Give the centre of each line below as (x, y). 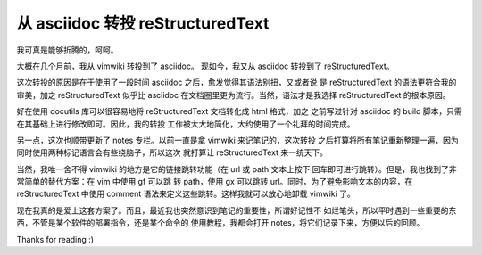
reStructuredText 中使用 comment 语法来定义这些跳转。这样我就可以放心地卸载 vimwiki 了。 (186, 194)
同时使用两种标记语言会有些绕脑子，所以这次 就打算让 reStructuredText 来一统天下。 (172, 152)
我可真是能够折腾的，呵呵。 (67, 50)
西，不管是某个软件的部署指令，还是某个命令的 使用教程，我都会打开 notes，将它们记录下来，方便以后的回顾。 (220, 223)
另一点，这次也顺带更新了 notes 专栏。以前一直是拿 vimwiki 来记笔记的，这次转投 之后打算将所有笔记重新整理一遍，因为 (237, 140)
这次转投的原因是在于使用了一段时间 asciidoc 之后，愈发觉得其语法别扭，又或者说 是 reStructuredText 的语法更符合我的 (237, 82)
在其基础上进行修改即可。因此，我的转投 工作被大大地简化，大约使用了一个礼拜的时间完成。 (186, 124)
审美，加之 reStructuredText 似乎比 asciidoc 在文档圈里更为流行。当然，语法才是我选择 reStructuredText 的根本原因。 (233, 95)
